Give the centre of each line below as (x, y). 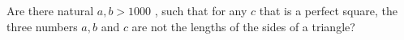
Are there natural (50, 10)
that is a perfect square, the (328, 10)
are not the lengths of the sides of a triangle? (243, 26)
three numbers (42, 26)
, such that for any (201, 10)
